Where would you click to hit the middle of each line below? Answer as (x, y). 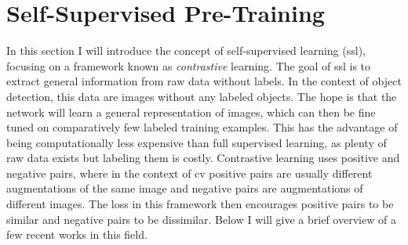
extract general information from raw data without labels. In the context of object (204, 81)
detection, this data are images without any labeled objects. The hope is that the (202, 96)
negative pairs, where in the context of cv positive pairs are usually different (189, 173)
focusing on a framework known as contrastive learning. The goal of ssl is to (189, 65)
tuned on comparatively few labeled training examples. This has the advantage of (202, 127)
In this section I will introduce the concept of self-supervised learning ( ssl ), (186, 50)
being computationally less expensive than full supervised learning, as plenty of (197, 142)
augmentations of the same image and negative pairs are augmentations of (185, 188)
